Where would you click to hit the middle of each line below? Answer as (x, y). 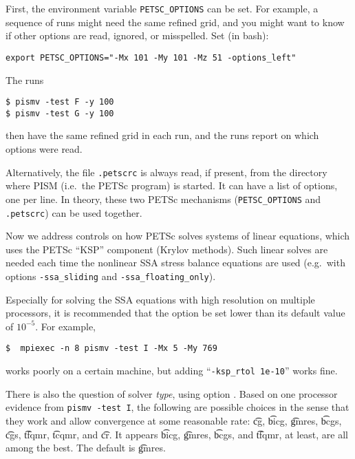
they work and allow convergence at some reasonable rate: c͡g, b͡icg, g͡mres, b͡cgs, (174, 420)
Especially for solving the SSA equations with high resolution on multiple (160, 299)
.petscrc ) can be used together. (74, 212)
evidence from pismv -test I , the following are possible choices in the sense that (177, 407)
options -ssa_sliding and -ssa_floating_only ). (111, 276)
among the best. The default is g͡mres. (86, 448)
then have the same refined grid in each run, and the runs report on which (162, 135)
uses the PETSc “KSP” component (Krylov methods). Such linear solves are (167, 249)
